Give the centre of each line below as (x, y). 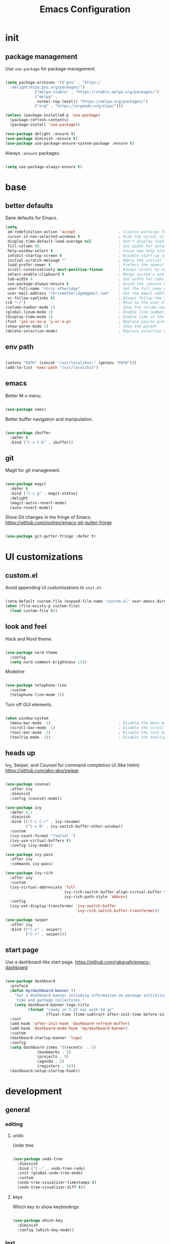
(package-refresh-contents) (39, 120)
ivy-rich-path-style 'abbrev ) (96, 896)
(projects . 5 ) (53, 1057)
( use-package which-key (38, 1220)
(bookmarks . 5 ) (54, 1052)
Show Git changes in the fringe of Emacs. (49, 517)
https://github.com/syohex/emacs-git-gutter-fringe (59, 523)
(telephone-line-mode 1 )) (37, 695)
